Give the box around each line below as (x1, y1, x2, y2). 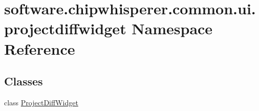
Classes (4, 73, 43, 89)
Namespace (132, 18, 213, 39)
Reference (4, 38, 75, 59)
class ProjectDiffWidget (4, 97, 78, 107)
